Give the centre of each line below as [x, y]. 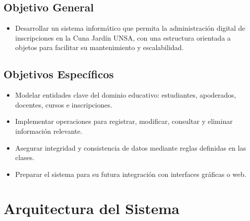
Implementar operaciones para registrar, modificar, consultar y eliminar [124, 121]
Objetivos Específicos [59, 74]
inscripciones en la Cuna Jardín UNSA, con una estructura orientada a [123, 37]
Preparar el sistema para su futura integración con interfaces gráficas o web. [131, 174]
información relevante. [49, 131]
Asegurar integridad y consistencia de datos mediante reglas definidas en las [130, 147]
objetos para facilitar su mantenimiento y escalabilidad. [99, 47]
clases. [25, 157]
